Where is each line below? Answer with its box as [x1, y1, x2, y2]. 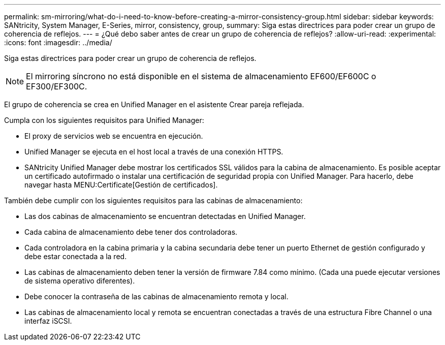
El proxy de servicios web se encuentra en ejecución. [24, 132, 203, 140]
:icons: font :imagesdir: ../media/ [4, 38, 112, 47]
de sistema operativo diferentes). [24, 276, 135, 285]
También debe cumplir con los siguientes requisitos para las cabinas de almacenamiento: [4, 196, 303, 205]
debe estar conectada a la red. [24, 252, 127, 261]
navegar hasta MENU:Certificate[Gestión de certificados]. [24, 180, 218, 189]
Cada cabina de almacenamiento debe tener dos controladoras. [24, 228, 238, 236]
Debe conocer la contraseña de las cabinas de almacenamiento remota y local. [24, 292, 289, 301]
